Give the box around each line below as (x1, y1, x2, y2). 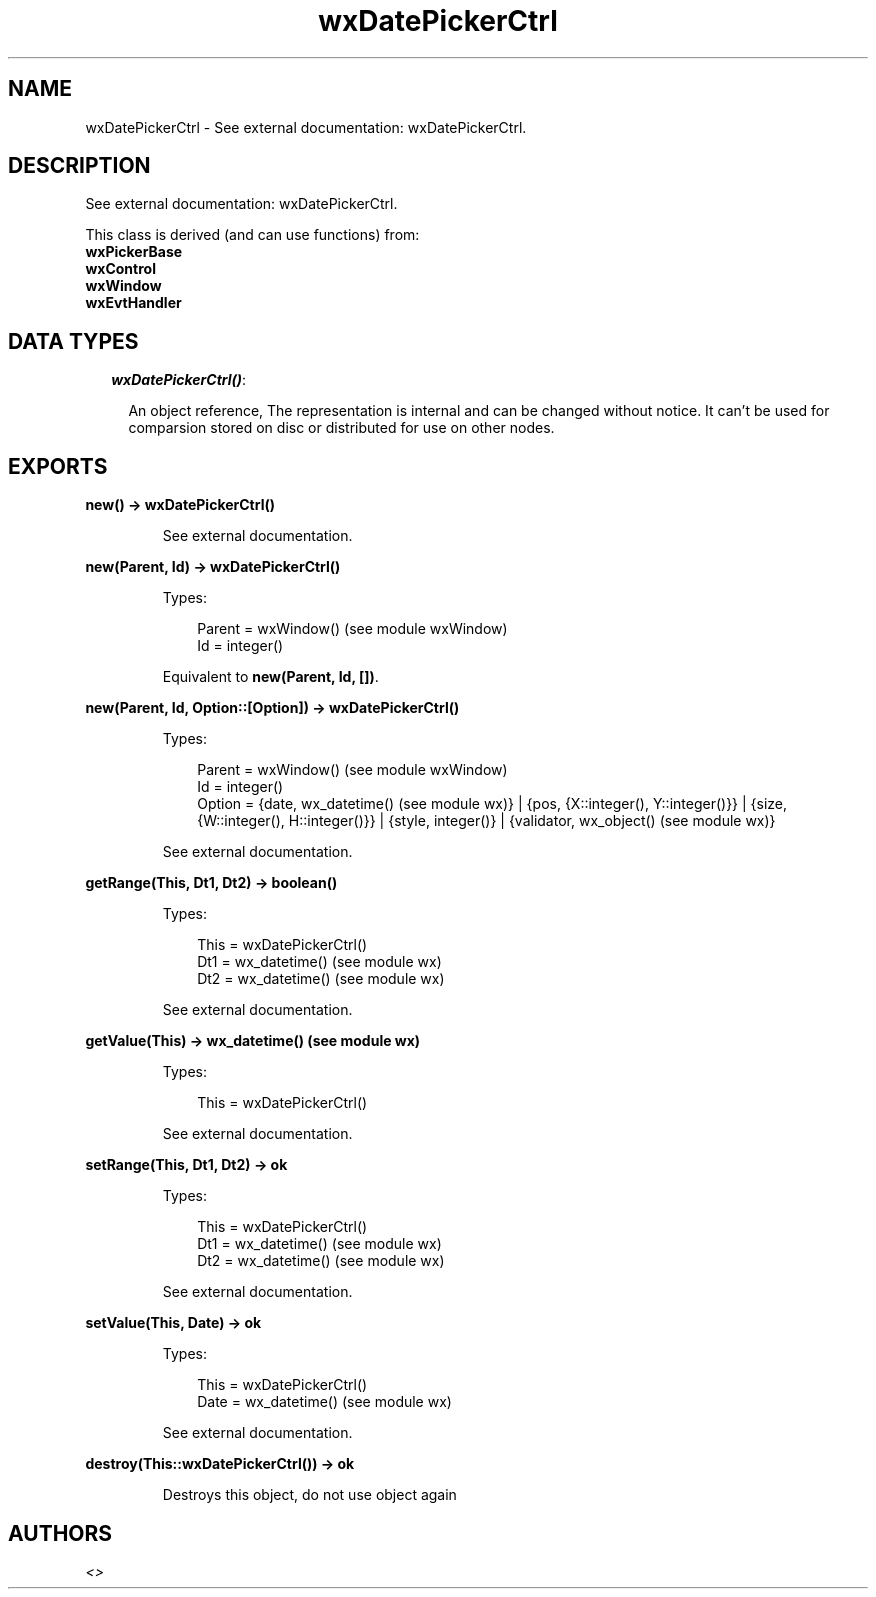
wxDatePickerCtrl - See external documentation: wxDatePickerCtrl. (85, 118, 527, 136)
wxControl (85, 260, 156, 278)
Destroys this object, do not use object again (162, 1486, 457, 1504)
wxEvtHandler (85, 294, 182, 312)
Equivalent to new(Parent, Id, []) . (162, 668, 379, 686)
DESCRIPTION (8, 153, 151, 179)
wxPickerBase (85, 243, 183, 261)
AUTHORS (8, 1520, 113, 1546)
